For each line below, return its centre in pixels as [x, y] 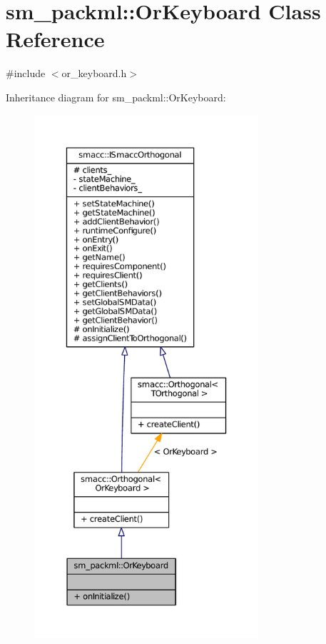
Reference [55, 39]
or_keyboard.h [94, 73]
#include [26, 73]
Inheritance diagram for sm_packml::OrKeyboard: [116, 97]
